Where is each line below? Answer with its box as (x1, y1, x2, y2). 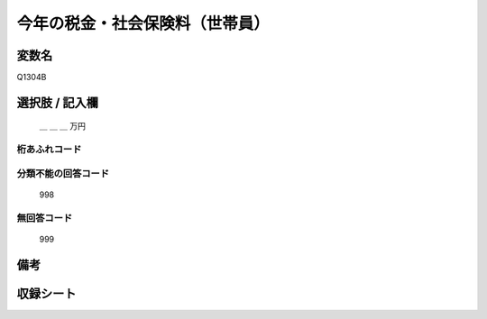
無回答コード (16, 212, 73, 224)
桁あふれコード (16, 143, 82, 156)
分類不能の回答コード (16, 167, 110, 179)
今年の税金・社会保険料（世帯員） (16, 14, 271, 33)
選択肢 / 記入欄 (16, 95, 99, 110)
